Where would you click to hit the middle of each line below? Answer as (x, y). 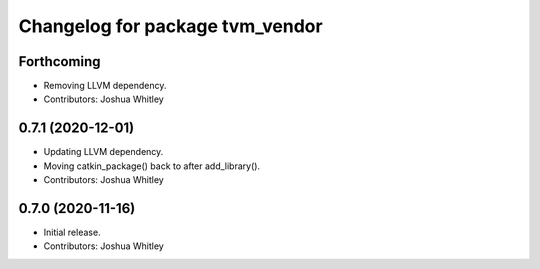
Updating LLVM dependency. (103, 152)
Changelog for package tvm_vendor (171, 26)
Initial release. (72, 232)
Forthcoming (59, 61)
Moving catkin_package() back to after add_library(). (151, 166)
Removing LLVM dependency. (105, 86)
